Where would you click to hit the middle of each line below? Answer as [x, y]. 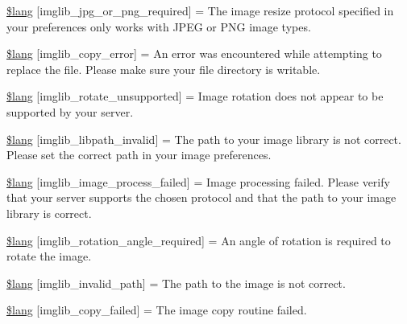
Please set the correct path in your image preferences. [139, 155]
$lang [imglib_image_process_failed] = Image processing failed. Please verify [198, 181]
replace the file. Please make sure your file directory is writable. [164, 69]
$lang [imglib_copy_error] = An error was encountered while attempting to [194, 53]
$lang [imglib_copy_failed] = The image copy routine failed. [157, 310]
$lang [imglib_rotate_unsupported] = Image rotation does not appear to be [195, 96]
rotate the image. [49, 256]
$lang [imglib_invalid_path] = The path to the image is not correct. [176, 283]
